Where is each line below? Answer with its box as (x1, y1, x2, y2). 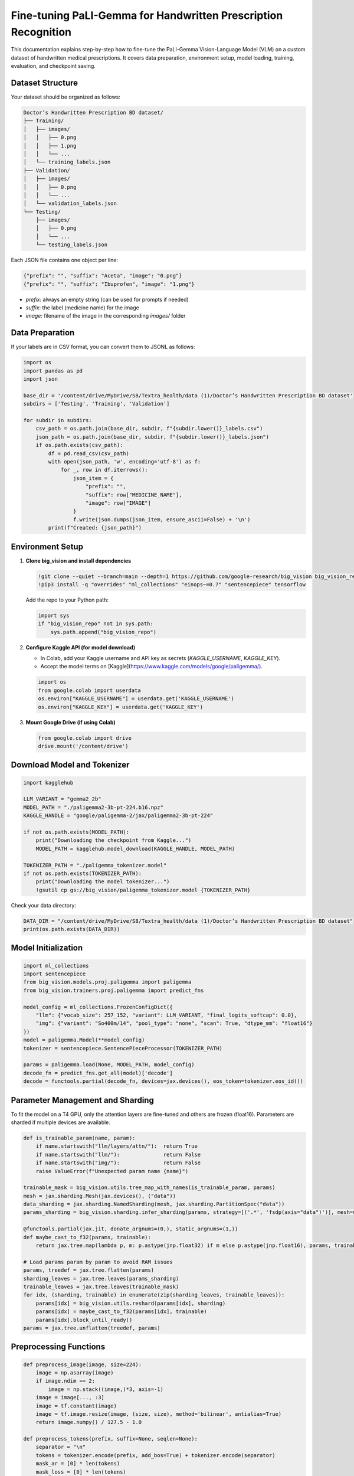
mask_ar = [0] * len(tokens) (35, 1460, 120, 1467)
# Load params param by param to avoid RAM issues (23, 1258, 173, 1265)
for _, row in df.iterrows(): (60, 466, 148, 474)
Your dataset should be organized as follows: (11, 93, 121, 100)
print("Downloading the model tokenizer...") (35, 879, 170, 885)
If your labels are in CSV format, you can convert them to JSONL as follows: (11, 343, 195, 351)
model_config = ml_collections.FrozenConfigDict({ (23, 1004, 173, 1010)
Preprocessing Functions (11, 1342, 106, 1352)
